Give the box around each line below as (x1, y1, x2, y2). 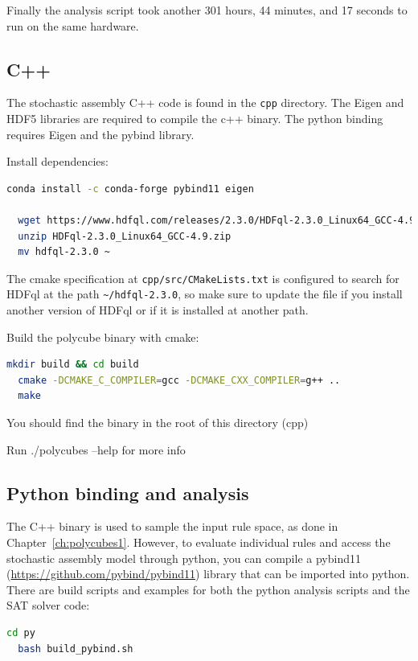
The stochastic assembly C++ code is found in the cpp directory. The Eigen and (6, 94, 404, 111)
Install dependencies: (6, 153, 109, 170)
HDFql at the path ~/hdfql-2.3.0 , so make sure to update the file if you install (6, 285, 403, 302)
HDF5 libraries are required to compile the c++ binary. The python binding (6, 110, 383, 127)
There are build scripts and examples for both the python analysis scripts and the (6, 581, 410, 597)
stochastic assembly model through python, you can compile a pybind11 (6, 549, 361, 566)
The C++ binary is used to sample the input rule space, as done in (6, 518, 338, 535)
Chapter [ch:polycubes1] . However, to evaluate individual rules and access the (6, 534, 391, 551)
